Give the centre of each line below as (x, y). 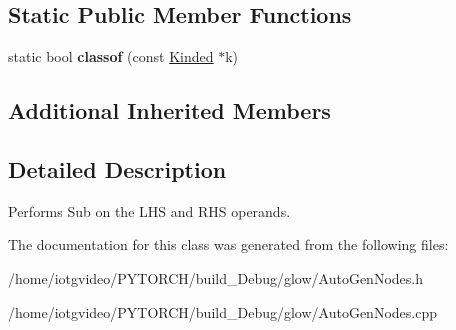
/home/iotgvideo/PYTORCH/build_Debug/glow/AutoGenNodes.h (215, 277)
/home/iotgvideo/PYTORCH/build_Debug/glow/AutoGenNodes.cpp (222, 311)
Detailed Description (117, 168)
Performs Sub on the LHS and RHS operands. (149, 210)
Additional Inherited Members (169, 110)
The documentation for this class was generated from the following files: (228, 244)
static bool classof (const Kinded (111, 56)
